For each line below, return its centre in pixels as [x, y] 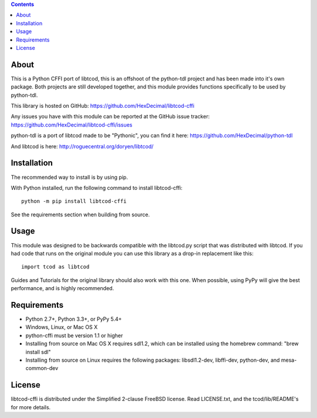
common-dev [42, 368]
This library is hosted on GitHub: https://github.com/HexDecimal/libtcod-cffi [103, 106]
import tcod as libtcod [55, 267]
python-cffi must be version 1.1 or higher [74, 335]
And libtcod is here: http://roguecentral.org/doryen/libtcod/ [82, 146]
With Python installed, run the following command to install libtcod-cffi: [97, 188]
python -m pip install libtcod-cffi [74, 201]
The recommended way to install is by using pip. [70, 177]
